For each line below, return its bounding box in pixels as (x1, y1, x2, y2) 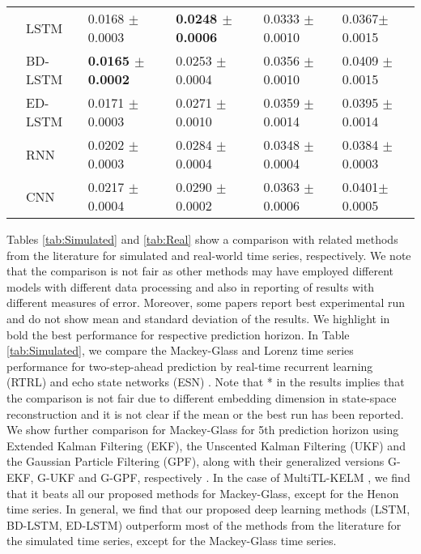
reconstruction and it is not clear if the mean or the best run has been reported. (6, 405, 404, 422)
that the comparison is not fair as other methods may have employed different (6, 262, 393, 279)
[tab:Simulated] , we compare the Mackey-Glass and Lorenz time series (6, 342, 354, 359)
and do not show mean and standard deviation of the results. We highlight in (6, 309, 390, 326)
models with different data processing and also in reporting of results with (6, 278, 375, 295)
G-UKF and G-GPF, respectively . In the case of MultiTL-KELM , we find (37, 468, 410, 485)
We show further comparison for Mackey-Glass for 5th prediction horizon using (6, 421, 399, 438)
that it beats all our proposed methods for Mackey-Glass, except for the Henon (6, 484, 399, 501)
